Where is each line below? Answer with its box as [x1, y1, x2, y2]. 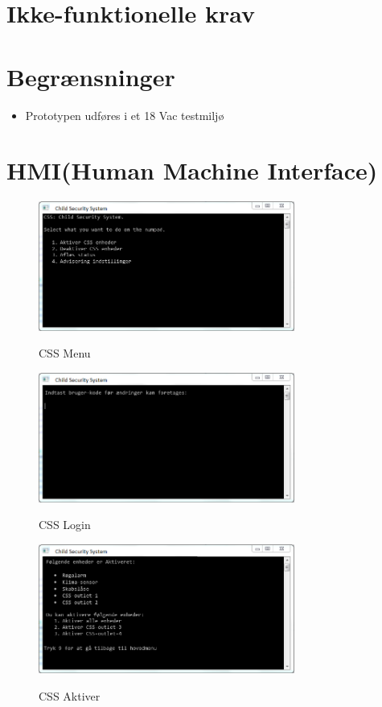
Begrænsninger [6, 60, 175, 93]
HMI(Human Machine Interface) [6, 154, 378, 187]
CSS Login [39, 516, 91, 533]
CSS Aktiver [39, 688, 101, 705]
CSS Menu [39, 345, 91, 362]
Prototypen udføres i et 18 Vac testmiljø [25, 106, 224, 123]
